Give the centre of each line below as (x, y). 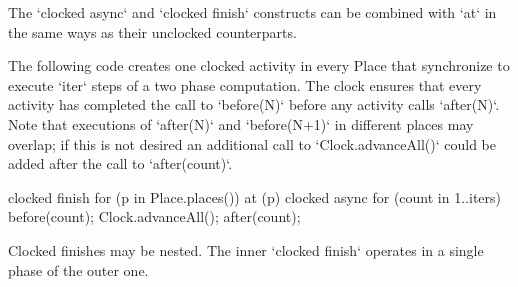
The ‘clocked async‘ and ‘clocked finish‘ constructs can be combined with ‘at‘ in (252, 12)
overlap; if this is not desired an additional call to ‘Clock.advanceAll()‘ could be (252, 143)
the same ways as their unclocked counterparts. (152, 31)
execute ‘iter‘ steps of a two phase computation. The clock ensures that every (245, 84)
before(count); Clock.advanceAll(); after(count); (154, 216)
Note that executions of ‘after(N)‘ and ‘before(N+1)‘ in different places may (241, 123)
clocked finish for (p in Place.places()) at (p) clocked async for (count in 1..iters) (254, 196)
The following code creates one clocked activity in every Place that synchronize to (259, 65)
